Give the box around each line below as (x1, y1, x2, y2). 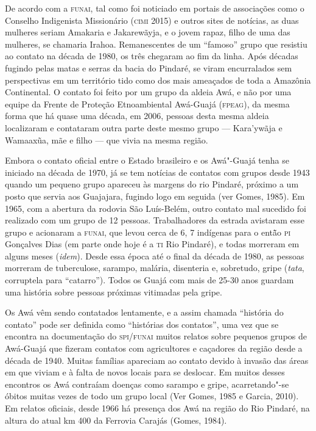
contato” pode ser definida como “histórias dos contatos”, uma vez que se (5, 317, 279, 330)
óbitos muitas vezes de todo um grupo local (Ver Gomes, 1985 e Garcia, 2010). (5, 389, 299, 402)
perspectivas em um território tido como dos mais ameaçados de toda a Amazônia (5, 73, 311, 86)
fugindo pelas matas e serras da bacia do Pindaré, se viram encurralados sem (5, 61, 292, 74)
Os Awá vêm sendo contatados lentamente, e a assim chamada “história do (5, 306, 284, 319)
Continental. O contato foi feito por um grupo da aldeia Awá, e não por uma (5, 85, 292, 98)
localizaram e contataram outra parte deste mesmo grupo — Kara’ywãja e (5, 121, 283, 134)
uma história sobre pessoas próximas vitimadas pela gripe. (5, 285, 222, 298)
